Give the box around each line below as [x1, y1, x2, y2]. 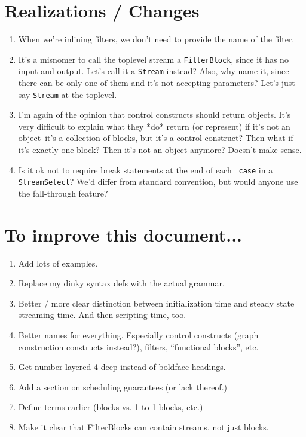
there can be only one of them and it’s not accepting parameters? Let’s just [18, 77, 295, 89]
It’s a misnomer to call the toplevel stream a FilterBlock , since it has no [18, 53, 289, 65]
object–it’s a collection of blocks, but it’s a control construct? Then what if [18, 132, 293, 144]
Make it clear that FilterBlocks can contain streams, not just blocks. [18, 421, 269, 433]
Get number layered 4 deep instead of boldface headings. [18, 360, 226, 373]
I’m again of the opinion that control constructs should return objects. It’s [18, 108, 291, 121]
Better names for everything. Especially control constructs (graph [18, 329, 259, 341]
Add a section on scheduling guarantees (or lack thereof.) [18, 380, 227, 393]
